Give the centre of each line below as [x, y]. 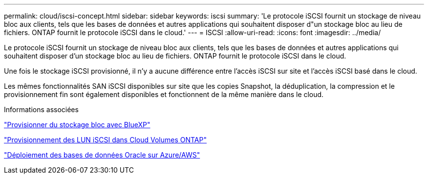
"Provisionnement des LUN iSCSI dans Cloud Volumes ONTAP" [105, 140]
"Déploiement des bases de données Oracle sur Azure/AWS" [102, 155]
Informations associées [41, 109]
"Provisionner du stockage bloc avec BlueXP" [77, 125]
